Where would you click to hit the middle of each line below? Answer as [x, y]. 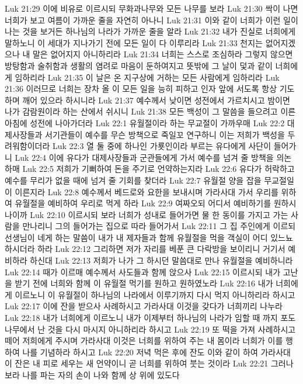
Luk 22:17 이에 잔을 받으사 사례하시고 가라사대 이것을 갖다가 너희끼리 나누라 [144, 306]
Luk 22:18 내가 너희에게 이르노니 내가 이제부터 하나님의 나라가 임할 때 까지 [141, 318]
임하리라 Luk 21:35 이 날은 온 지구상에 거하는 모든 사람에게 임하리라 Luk [147, 77]
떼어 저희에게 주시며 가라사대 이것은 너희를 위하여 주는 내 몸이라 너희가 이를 [144, 340]
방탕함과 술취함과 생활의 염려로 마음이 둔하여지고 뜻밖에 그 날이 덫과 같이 [139, 65]
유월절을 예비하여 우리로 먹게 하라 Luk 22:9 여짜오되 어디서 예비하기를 [143, 203]
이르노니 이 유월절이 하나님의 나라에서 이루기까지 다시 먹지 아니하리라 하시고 [155, 294]
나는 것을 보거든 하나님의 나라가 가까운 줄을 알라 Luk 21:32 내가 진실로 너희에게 [150, 31]
